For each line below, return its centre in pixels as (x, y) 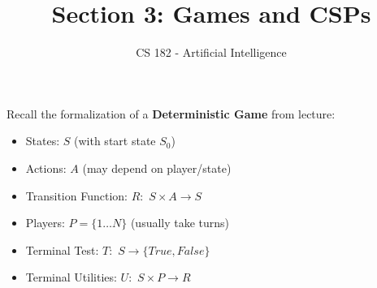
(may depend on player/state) (157, 168)
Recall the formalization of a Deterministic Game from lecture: (171, 113)
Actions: (46, 168)
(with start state (115, 141)
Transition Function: (76, 195)
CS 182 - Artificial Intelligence (211, 52)
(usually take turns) (180, 223)
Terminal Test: (62, 249)
